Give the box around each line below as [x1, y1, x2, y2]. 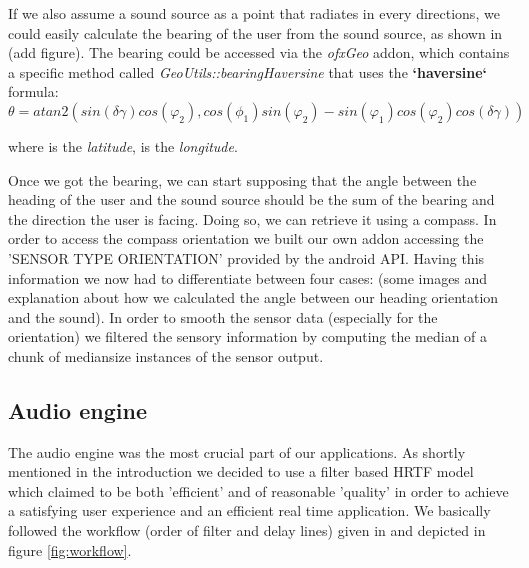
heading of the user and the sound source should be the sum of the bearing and [8, 189, 495, 210]
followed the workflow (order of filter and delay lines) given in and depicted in [8, 520, 486, 541]
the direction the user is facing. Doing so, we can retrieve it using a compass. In [8, 208, 497, 229]
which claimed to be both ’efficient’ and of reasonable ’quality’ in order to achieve [8, 480, 509, 501]
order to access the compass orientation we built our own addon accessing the [8, 228, 484, 249]
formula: [8, 81, 59, 102]
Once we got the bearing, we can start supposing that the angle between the [8, 169, 477, 190]
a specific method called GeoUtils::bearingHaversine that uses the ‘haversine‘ [8, 61, 487, 82]
